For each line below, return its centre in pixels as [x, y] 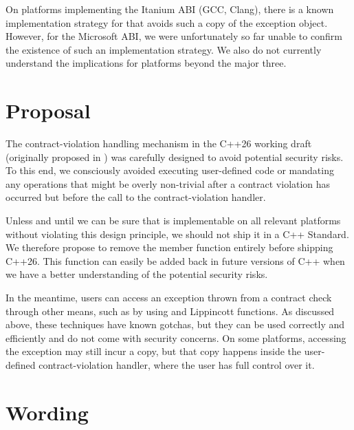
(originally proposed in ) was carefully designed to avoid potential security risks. [175, 157]
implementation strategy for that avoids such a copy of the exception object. [167, 22]
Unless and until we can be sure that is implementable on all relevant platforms [173, 221]
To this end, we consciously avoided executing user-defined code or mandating [170, 170]
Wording [47, 412]
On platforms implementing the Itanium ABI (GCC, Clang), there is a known [170, 9]
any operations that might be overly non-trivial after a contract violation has [168, 183]
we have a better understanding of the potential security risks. [137, 274]
